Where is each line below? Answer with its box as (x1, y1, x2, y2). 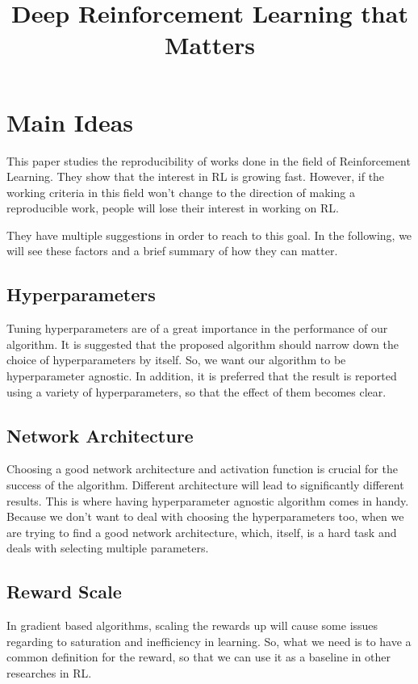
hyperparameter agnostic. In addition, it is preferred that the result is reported (6, 367, 397, 384)
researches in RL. (6, 664, 92, 681)
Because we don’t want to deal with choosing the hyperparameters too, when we (6, 508, 404, 525)
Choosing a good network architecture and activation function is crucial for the (6, 460, 398, 477)
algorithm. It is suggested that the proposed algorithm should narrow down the (6, 335, 399, 352)
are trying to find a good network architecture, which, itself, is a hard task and (6, 523, 397, 540)
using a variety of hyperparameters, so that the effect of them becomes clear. (6, 383, 387, 400)
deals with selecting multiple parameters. (6, 539, 209, 556)
